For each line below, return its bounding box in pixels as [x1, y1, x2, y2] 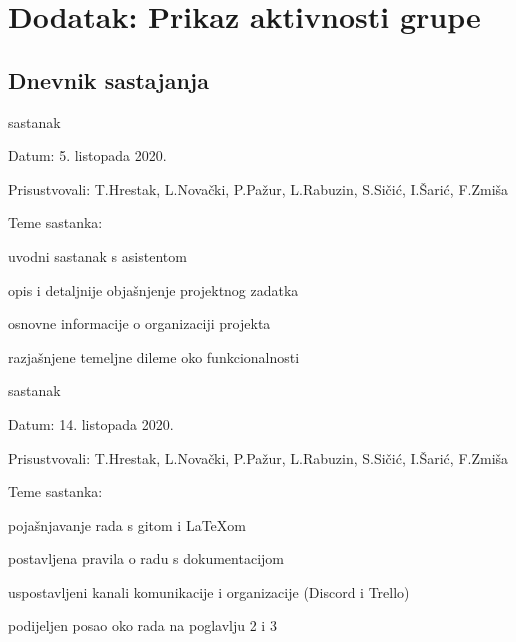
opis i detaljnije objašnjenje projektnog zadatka [8, 279, 299, 300]
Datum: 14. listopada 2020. [8, 413, 174, 434]
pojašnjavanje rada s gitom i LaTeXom [8, 514, 246, 535]
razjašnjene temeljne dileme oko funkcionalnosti [8, 346, 300, 367]
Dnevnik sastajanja [8, 64, 209, 95]
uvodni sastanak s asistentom [8, 245, 187, 266]
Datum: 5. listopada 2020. [8, 145, 167, 166]
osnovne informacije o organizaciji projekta [8, 313, 271, 334]
